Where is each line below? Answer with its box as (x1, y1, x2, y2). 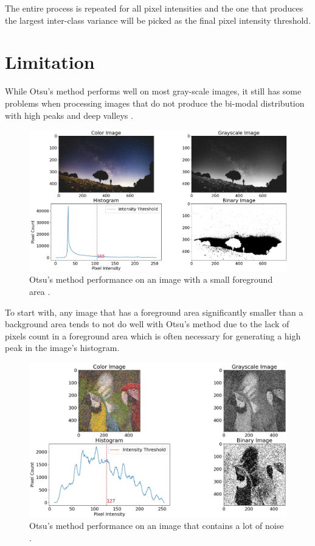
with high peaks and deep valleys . (5, 108, 133, 121)
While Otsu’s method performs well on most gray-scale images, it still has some (5, 85, 302, 97)
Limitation (5, 49, 95, 74)
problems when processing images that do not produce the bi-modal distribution (5, 96, 305, 109)
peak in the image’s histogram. (5, 341, 120, 354)
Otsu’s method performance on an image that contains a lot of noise (29, 519, 284, 531)
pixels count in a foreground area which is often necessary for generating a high (5, 329, 301, 342)
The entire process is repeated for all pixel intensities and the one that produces (5, 2, 303, 14)
